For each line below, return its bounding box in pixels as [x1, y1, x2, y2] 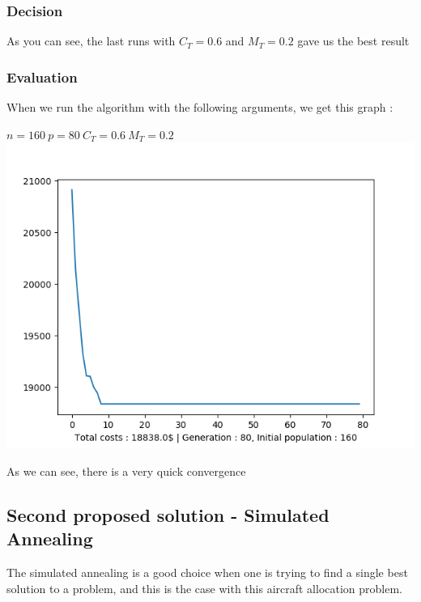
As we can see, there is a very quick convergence [6, 462, 246, 479]
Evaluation [6, 66, 78, 87]
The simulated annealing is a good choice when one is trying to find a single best [6, 564, 408, 580]
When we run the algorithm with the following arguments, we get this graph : [6, 99, 393, 116]
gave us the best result [297, 32, 410, 49]
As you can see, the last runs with [6, 32, 176, 49]
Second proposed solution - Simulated [6, 502, 330, 527]
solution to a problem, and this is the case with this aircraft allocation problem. [6, 579, 403, 596]
